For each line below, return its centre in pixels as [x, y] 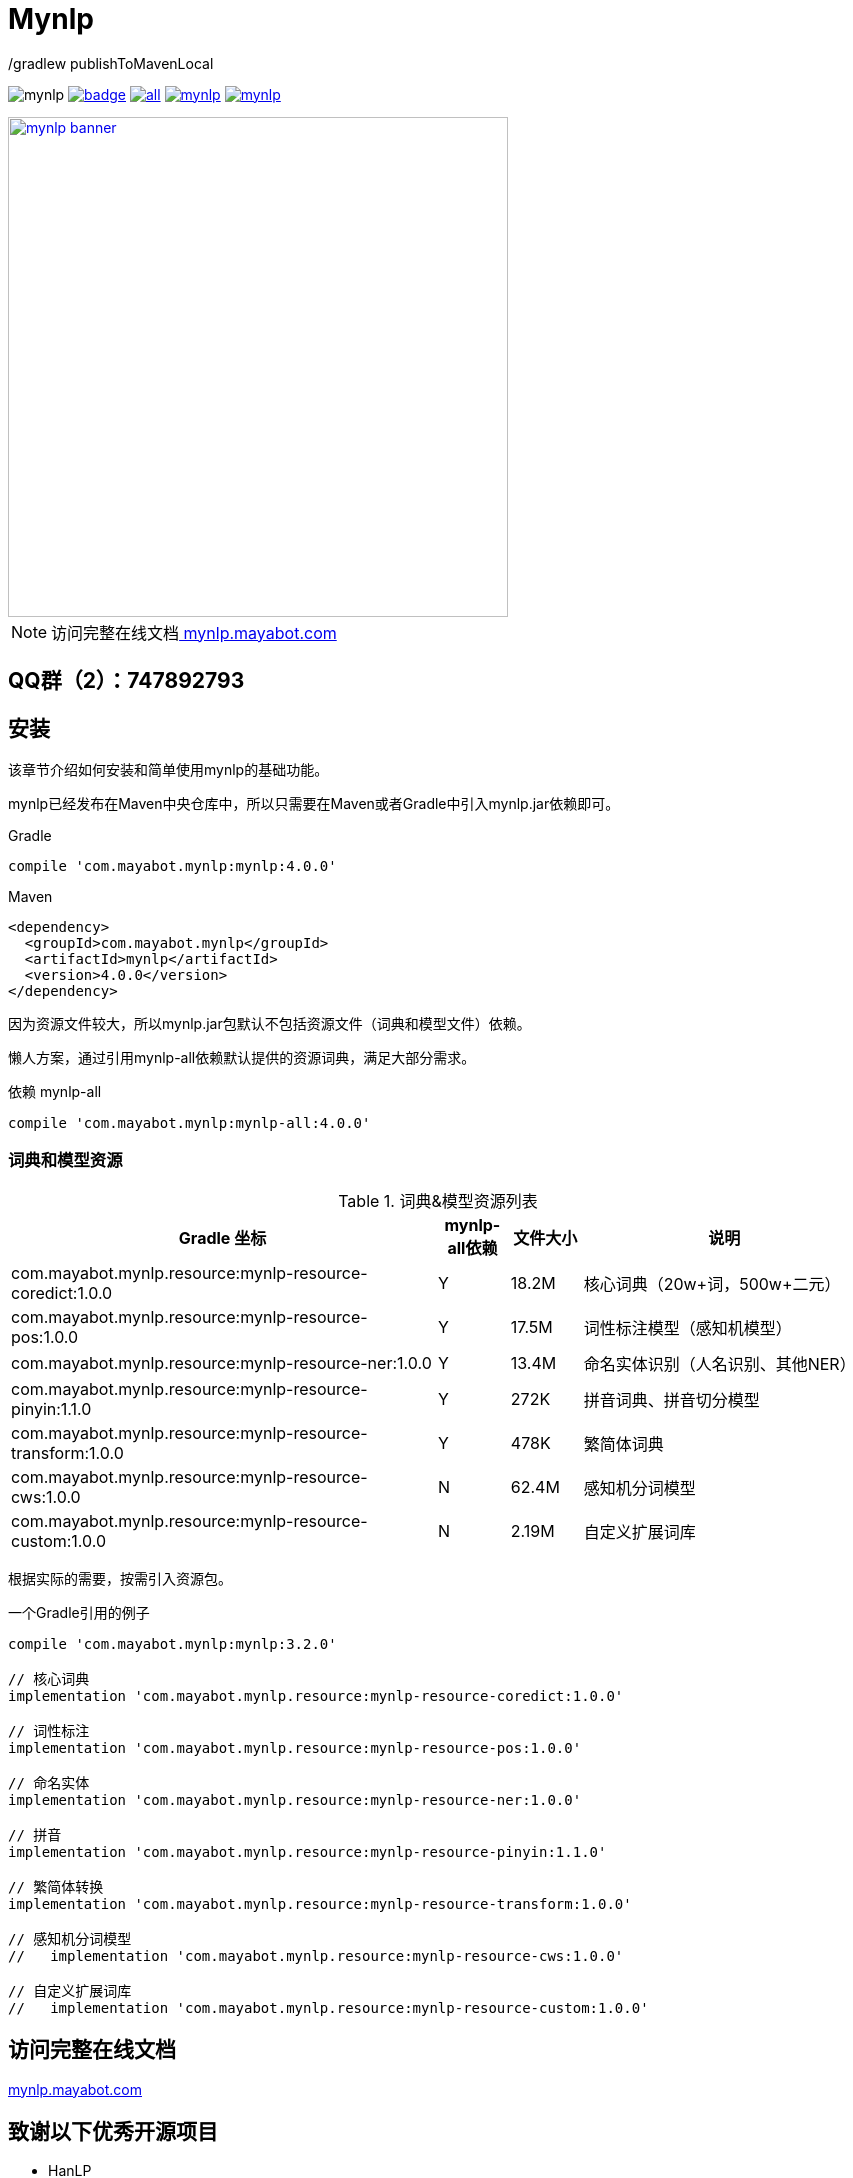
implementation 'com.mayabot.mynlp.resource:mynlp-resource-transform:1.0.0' [320, 1903]
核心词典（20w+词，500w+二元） [712, 1283]
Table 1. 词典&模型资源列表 [438, 1200]
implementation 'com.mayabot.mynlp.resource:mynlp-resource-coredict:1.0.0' [316, 1695]
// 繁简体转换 [56, 1886]
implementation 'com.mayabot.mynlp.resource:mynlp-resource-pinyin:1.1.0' [307, 1851]
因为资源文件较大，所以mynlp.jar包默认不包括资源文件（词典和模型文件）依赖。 [269, 1024]
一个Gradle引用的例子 [79, 1612]
